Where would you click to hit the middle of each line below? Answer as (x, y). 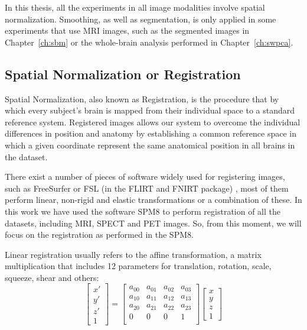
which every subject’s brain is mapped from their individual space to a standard (150, 110)
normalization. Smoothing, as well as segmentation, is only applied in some (141, 19)
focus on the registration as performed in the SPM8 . (99, 234)
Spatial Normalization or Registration (123, 74)
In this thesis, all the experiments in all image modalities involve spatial (135, 7)
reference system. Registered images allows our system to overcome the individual (153, 122)
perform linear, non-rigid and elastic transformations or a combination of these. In (153, 200)
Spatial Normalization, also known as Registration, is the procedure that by (142, 98)
